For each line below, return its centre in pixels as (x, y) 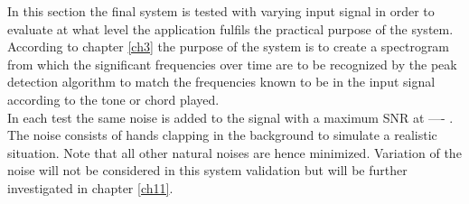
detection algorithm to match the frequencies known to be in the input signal (221, 82)
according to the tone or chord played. (113, 99)
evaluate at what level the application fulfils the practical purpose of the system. (230, 28)
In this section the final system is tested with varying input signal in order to (221, 11)
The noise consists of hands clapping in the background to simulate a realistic (222, 135)
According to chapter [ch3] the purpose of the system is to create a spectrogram (229, 46)
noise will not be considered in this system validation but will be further (207, 170)
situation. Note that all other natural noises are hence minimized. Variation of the (234, 152)
